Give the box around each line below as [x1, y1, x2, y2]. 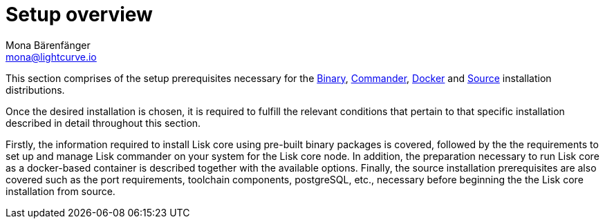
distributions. [6, 83, 65, 96]
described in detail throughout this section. [6, 116, 201, 129]
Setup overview [6, 3, 153, 26]
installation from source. [6, 185, 115, 197]
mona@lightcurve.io [6, 50, 97, 63]
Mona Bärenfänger [6, 39, 91, 51]
